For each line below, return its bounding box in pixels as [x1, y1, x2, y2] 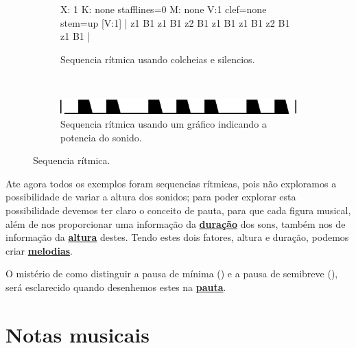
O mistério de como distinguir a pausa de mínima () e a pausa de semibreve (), [5, 266, 338, 281]
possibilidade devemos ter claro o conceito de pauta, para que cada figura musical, [5, 203, 351, 218]
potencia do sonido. [60, 130, 142, 144]
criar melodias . [5, 243, 73, 257]
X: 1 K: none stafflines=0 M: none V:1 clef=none [60, 2, 267, 16]
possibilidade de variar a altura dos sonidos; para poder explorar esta [5, 189, 296, 204]
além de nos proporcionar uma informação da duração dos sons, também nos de [5, 216, 346, 231]
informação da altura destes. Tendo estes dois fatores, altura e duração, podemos [5, 230, 349, 244]
